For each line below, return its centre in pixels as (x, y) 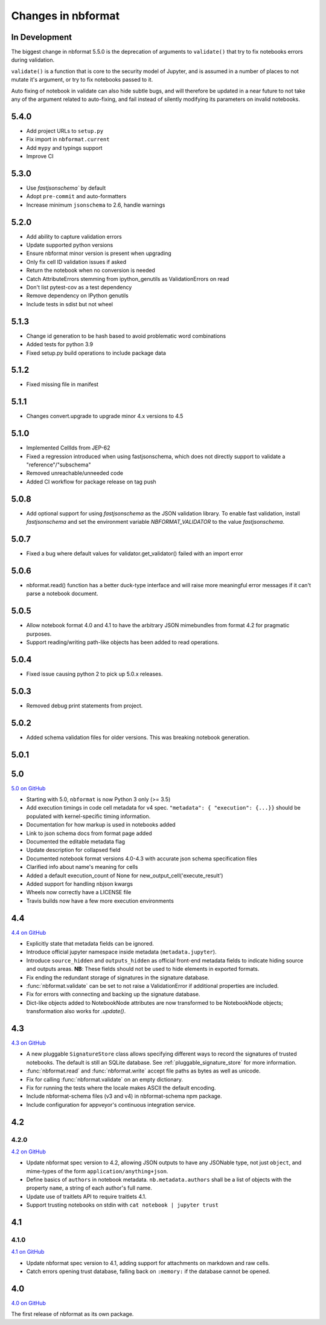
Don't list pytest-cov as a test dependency (79, 288)
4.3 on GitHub (29, 1043)
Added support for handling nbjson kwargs (79, 884)
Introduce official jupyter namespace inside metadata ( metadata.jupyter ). (121, 952)
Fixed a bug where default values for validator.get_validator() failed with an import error (135, 553)
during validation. (33, 60)
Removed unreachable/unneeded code (75, 473)
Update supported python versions (70, 245)
